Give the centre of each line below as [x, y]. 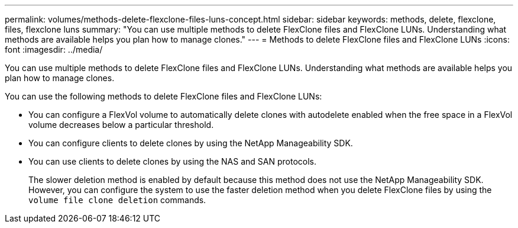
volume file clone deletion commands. [117, 200]
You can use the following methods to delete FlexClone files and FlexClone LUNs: [164, 96]
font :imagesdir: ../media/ [54, 49]
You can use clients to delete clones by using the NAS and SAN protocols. [173, 161]
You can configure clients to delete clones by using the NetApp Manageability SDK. [191, 143]
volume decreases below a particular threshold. [121, 125]
